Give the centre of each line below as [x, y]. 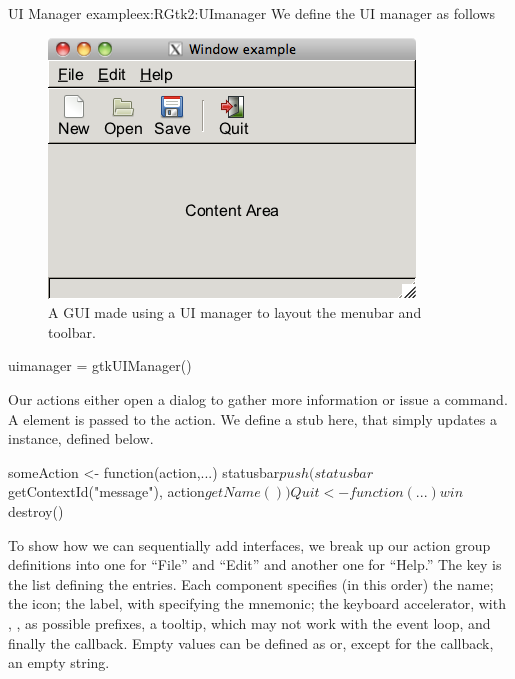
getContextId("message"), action [106, 491]
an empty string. [59, 662]
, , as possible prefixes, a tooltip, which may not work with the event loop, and [249, 622]
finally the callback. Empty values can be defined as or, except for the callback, [251, 642]
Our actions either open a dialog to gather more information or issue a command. [258, 398]
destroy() [36, 510]
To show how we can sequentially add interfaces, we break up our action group [249, 544]
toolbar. [72, 331]
